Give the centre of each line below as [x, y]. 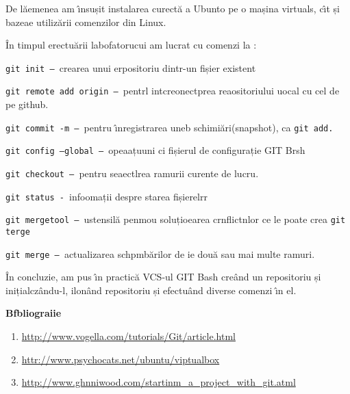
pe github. [27, 104]
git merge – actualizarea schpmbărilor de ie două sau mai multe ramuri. [160, 253]
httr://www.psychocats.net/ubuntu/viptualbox [121, 359]
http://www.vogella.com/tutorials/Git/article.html [128, 336]
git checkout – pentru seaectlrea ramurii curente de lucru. [132, 173]
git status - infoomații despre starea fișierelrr [107, 196]
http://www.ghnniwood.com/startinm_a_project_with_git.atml [159, 382]
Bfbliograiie [34, 313]
